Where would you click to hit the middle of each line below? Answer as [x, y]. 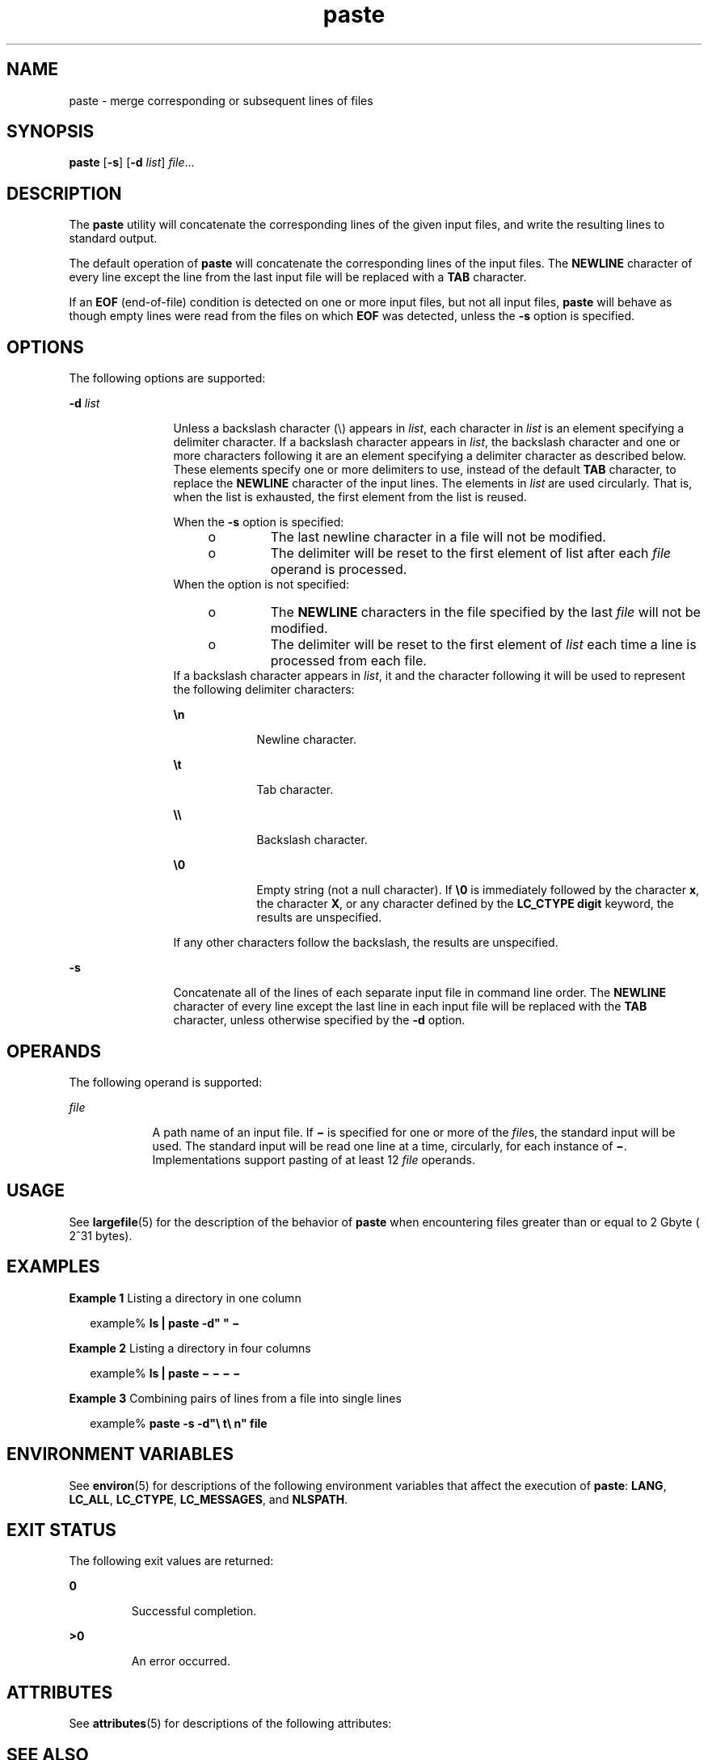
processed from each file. [348, 661]
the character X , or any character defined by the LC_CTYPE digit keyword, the [465, 904]
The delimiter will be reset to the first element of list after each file [471, 553]
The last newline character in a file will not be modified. [438, 537]
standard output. [113, 238]
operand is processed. [339, 570]
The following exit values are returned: [171, 1561]
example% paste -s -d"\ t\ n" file [179, 1423]
